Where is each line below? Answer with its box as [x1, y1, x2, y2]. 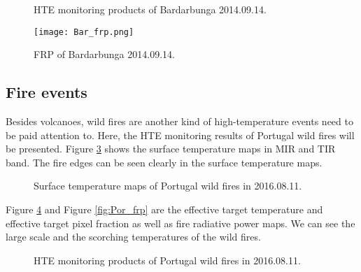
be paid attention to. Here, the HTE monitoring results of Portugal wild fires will [6, 127, 355, 142]
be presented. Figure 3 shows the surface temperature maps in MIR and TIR [6, 141, 336, 156]
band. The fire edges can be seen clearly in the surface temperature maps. [6, 155, 323, 169]
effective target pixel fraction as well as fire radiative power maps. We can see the [6, 215, 355, 230]
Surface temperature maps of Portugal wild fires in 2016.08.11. [34, 178, 302, 193]
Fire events [6, 81, 87, 103]
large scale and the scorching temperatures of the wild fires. [6, 229, 261, 244]
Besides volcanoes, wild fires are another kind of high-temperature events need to [6, 114, 353, 129]
